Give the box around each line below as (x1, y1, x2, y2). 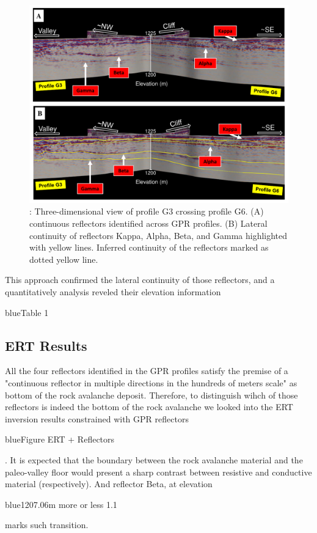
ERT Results (5, 336, 87, 355)
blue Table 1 (5, 306, 49, 318)
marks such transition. (5, 518, 89, 531)
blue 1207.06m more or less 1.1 (5, 498, 117, 510)
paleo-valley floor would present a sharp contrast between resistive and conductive (5, 465, 312, 478)
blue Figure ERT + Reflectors (5, 433, 115, 446)
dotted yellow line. (29, 252, 98, 265)
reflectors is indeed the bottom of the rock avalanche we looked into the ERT (5, 400, 293, 413)
